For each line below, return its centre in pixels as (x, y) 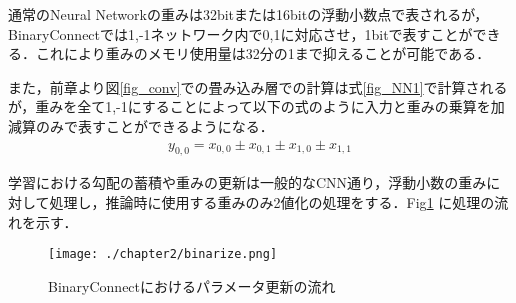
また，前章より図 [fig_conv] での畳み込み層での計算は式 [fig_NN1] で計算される (258, 86)
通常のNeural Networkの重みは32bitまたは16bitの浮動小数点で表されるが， (248, 14)
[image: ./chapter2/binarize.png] (163, 254)
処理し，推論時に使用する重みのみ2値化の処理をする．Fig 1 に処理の (272, 201)
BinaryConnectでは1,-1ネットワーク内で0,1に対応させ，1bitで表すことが (240, 33)
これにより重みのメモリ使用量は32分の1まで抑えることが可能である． (263, 53)
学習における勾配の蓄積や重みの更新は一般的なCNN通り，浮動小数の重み (247, 182)
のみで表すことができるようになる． (154, 125)
